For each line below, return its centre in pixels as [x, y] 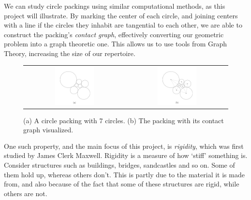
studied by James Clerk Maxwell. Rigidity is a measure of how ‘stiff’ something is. [126, 155]
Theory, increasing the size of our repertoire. [70, 53]
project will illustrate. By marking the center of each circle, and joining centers [121, 15]
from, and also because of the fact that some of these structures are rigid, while [122, 184]
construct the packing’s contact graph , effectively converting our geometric [114, 34]
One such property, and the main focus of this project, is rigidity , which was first [124, 146]
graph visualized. [48, 130]
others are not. [26, 193]
